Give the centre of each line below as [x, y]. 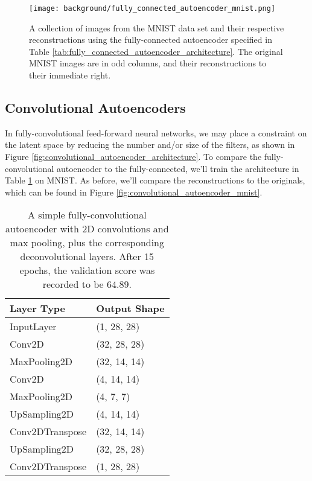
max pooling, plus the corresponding [87, 243]
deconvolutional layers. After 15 [87, 256]
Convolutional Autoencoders [95, 108]
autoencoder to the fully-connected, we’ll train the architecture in [178, 168]
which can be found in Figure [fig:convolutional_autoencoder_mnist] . [134, 192]
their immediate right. [70, 75]
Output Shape [130, 308]
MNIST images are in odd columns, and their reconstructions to [148, 63]
